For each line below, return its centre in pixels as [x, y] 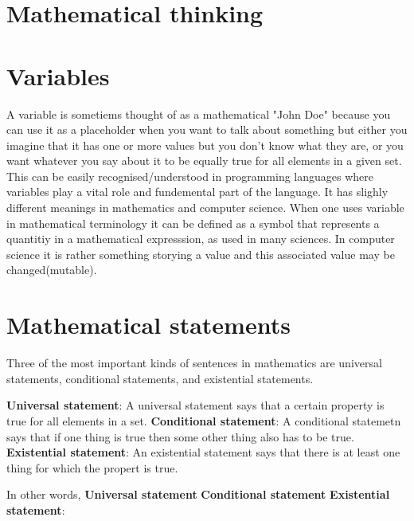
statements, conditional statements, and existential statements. [160, 378]
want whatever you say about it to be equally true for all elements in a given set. [204, 161]
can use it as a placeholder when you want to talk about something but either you [207, 129]
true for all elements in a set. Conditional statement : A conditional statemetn [204, 420]
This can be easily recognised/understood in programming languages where [190, 176]
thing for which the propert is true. [92, 467]
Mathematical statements [148, 325]
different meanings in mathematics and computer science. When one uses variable [205, 208]
